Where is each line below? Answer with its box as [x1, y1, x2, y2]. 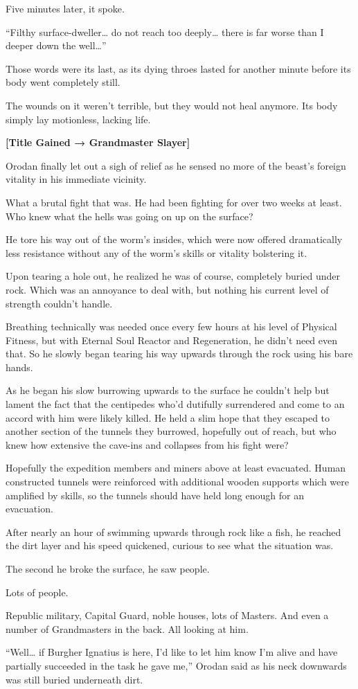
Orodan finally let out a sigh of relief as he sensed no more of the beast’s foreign [6, 158, 346, 172]
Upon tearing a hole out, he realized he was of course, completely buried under [6, 269, 340, 283]
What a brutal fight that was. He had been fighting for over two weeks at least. [6, 195, 342, 209]
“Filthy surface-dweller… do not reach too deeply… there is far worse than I [6, 24, 324, 39]
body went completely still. [6, 75, 120, 89]
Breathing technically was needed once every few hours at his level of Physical [6, 319, 337, 334]
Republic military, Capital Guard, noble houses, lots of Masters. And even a [6, 608, 329, 623]
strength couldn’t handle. [6, 296, 113, 310]
